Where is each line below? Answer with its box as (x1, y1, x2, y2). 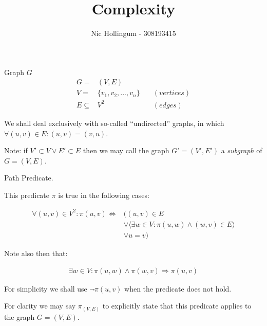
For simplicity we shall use (4, 283, 87, 294)
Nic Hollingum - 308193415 (91, 28, 176, 39)
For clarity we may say (4, 300, 76, 311)
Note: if (4, 145, 28, 156)
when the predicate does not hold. (124, 283, 232, 294)
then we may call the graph (83, 145, 169, 156)
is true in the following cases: (58, 189, 149, 200)
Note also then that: (4, 248, 68, 259)
